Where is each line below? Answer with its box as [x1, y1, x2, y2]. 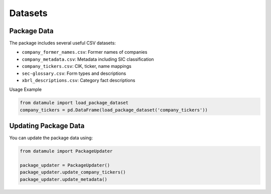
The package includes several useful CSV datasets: [9, 40, 116, 46]
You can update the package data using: [9, 135, 93, 141]
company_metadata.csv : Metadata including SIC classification [22, 56, 154, 62]
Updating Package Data [9, 122, 85, 130]
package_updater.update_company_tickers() [20, 169, 126, 175]
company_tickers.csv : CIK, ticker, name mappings [22, 63, 131, 69]
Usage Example [9, 86, 42, 92]
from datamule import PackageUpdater [20, 148, 113, 154]
